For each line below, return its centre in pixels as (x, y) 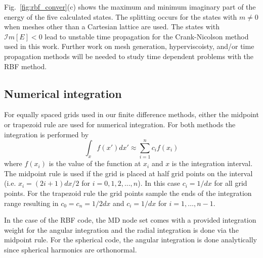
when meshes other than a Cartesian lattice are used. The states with (112, 27)
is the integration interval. (212, 163)
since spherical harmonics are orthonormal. (71, 250)
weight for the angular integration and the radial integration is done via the (121, 229)
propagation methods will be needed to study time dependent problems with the (129, 56)
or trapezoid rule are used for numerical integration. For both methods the (120, 124)
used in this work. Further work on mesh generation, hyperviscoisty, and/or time (129, 46)
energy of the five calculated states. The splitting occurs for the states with (121, 16)
